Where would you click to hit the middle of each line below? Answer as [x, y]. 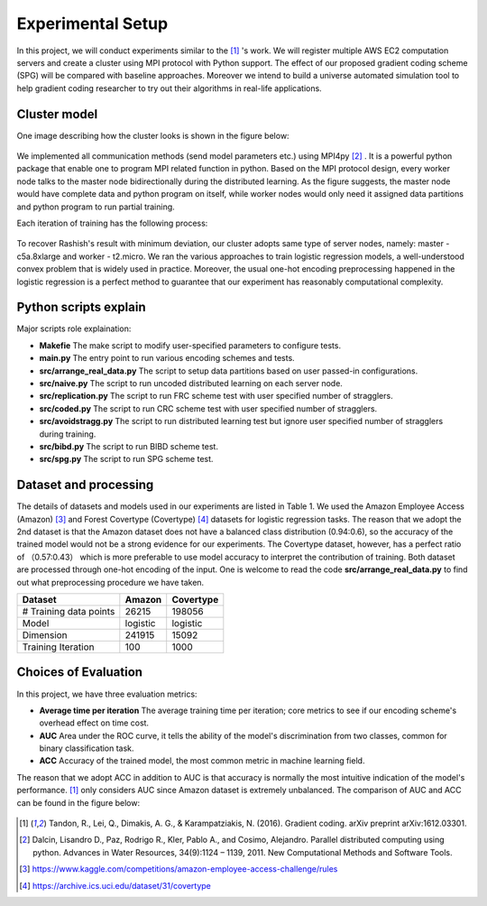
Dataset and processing [85, 485]
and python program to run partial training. [96, 207]
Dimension [45, 634]
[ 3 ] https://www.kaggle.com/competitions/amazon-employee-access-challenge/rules [179, 869]
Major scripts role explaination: [74, 328]
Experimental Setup [92, 23]
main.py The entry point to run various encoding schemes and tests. [167, 358]
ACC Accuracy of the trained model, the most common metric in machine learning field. [202, 761]
